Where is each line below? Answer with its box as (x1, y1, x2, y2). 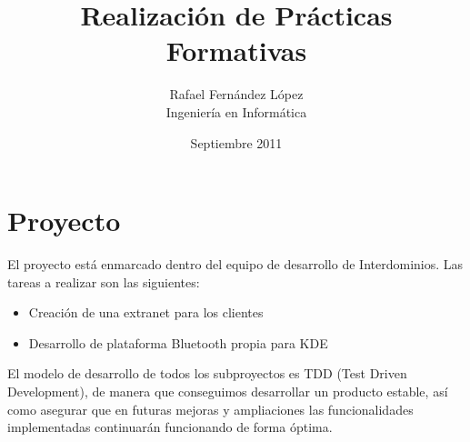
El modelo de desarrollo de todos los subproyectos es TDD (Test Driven (7, 364, 407, 383)
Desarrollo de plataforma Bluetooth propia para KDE (28, 333, 328, 352)
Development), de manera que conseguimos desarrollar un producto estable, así (7, 382, 448, 400)
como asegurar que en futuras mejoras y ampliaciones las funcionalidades (7, 399, 414, 418)
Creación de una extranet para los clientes (28, 303, 264, 322)
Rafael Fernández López (169, 85, 304, 104)
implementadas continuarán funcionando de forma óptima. (7, 417, 333, 437)
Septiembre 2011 (190, 133, 283, 152)
